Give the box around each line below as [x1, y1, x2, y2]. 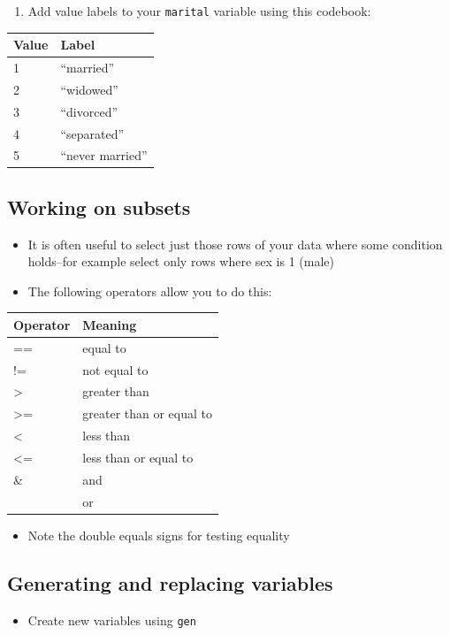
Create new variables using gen [27, 610, 196, 629]
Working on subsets [7, 193, 191, 220]
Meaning [82, 315, 137, 333]
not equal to [82, 360, 149, 379]
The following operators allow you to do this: [27, 281, 272, 300]
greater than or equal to [82, 404, 213, 423]
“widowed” [60, 80, 118, 98]
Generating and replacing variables [7, 569, 333, 596]
